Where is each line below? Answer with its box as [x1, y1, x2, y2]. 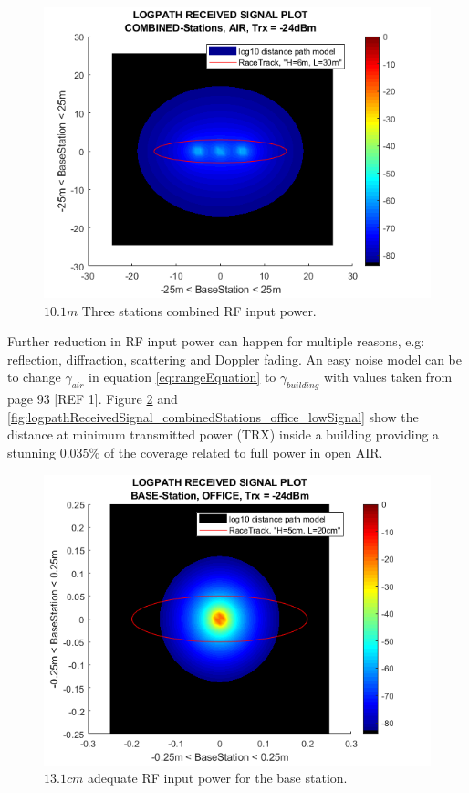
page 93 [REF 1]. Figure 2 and [7, 389, 178, 408]
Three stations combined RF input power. [81, 301, 317, 320]
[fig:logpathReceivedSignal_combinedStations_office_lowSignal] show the [7, 407, 419, 426]
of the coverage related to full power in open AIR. [103, 442, 383, 461]
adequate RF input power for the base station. [87, 768, 348, 788]
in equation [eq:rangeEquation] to [89, 367, 276, 386]
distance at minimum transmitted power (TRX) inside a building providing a [7, 425, 440, 444]
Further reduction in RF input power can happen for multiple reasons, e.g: [7, 332, 425, 351]
